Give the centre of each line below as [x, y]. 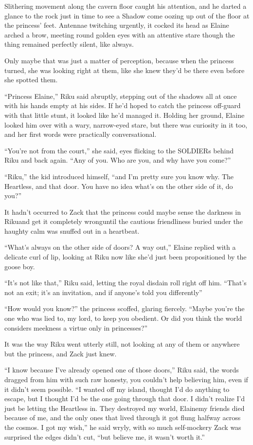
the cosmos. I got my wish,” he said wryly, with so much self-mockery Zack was [123, 427]
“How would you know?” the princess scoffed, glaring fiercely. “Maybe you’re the [125, 308]
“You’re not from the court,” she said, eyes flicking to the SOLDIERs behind [119, 150]
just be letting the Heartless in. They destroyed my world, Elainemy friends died [125, 408]
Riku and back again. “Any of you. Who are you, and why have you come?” [118, 160]
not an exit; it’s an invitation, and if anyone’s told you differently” [103, 292]
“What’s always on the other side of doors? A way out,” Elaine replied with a [120, 247]
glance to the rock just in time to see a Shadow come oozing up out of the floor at [127, 15]
